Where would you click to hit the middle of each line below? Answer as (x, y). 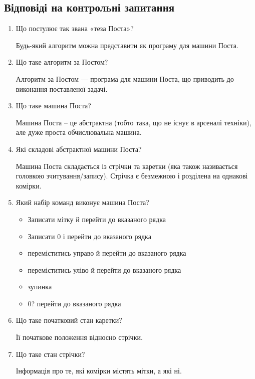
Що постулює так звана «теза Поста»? (75, 28)
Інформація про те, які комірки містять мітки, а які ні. (99, 371)
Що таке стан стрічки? (50, 354)
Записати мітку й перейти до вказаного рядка (97, 219)
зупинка (40, 287)
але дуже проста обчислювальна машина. (79, 132)
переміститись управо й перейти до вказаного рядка (107, 253)
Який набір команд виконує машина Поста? (82, 202)
